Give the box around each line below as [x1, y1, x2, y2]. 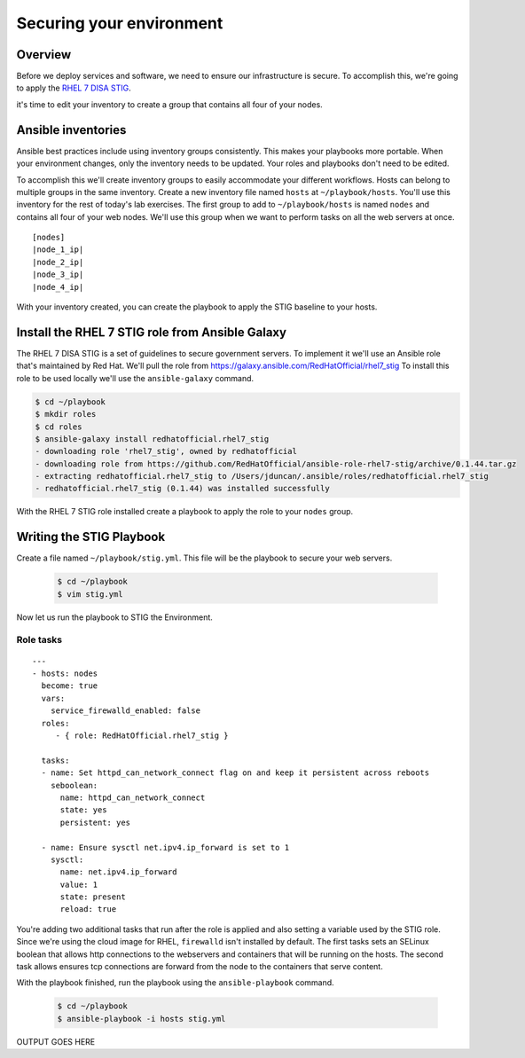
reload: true [59, 905, 117, 914]
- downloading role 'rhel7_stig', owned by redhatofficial [35, 446, 297, 457]
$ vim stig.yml [57, 589, 123, 599]
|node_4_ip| [32, 282, 84, 292]
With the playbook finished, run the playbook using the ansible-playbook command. [16, 977, 334, 988]
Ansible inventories [16, 122, 127, 137]
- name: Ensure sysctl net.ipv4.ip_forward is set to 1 [41, 842, 290, 852]
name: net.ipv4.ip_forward [59, 867, 177, 877]
